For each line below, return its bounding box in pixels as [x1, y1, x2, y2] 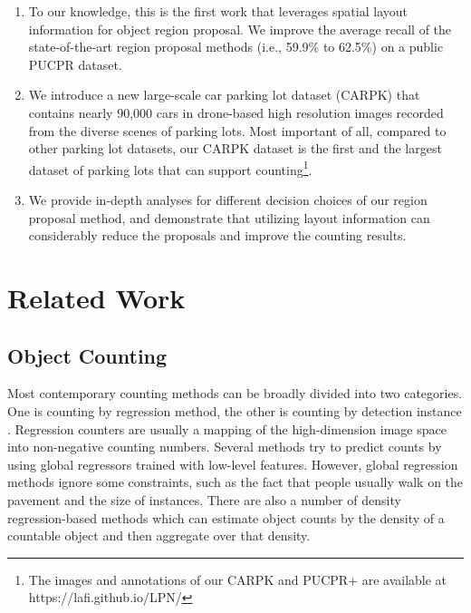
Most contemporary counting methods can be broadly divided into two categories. [7, 384, 463, 403]
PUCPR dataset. [28, 54, 122, 73]
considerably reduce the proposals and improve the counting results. [28, 226, 407, 245]
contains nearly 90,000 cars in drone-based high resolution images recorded [28, 102, 444, 122]
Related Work [7, 278, 186, 316]
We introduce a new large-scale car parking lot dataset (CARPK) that [28, 85, 420, 104]
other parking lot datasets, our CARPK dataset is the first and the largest [28, 139, 442, 158]
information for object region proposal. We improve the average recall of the [28, 19, 452, 38]
